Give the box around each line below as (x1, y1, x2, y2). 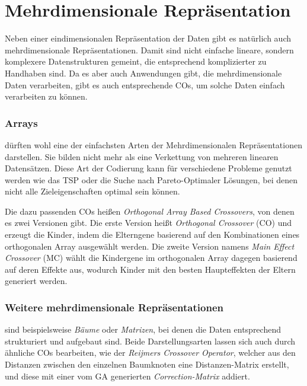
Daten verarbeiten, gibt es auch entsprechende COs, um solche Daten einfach (5, 78, 285, 91)
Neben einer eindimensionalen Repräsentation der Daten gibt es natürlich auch (5, 32, 292, 44)
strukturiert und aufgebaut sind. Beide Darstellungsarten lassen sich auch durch (5, 334, 296, 347)
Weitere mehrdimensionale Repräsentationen (5, 299, 223, 314)
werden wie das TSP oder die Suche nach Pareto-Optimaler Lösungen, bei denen (5, 173, 298, 186)
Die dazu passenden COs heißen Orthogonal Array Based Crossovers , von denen (5, 205, 295, 217)
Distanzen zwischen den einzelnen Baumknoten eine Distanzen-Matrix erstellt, (5, 358, 289, 371)
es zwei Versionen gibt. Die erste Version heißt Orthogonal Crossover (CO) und (5, 216, 292, 229)
